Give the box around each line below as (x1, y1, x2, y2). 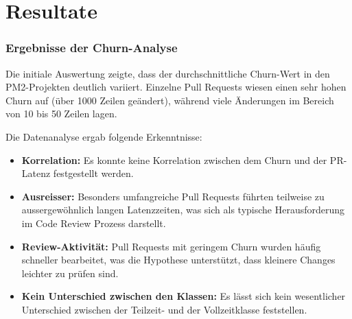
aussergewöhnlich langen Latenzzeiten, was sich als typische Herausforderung (21, 202, 345, 217)
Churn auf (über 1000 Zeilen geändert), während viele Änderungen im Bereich (5, 93, 334, 107)
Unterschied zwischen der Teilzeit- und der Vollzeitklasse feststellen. (21, 302, 307, 316)
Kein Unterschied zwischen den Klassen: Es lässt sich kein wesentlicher (21, 289, 346, 303)
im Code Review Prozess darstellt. (21, 215, 166, 230)
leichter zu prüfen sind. (21, 265, 119, 280)
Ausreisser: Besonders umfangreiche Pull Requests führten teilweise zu (21, 189, 325, 203)
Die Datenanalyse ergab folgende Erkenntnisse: (5, 129, 202, 143)
